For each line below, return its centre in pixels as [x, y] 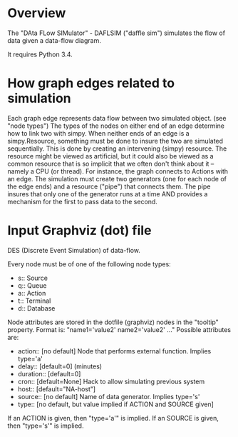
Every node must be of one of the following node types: [89, 264]
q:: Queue [32, 285]
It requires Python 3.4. [40, 54]
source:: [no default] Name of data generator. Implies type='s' [109, 396]
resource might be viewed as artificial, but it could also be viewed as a [110, 156]
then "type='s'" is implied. [46, 426]
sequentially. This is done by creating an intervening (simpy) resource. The [117, 149]
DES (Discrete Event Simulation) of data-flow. [74, 250]
